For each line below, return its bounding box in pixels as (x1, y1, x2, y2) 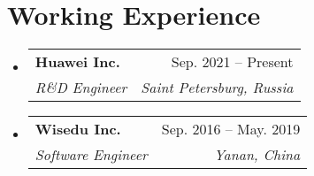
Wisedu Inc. (34, 119, 121, 140)
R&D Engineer (34, 77, 127, 98)
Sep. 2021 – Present (171, 51, 294, 73)
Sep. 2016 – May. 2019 (161, 119, 301, 140)
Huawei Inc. (34, 51, 120, 73)
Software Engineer (34, 144, 148, 165)
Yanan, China (213, 144, 301, 165)
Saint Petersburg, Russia (141, 77, 294, 98)
